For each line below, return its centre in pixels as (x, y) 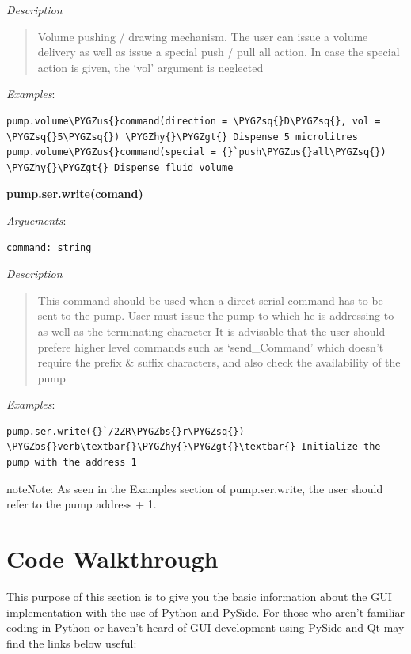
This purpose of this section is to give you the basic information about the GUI (199, 596)
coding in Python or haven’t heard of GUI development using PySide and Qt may (205, 627)
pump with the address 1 (72, 463)
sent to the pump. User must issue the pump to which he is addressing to (216, 316)
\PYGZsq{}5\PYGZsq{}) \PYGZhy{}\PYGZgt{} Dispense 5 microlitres (182, 137)
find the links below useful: (72, 643)
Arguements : (36, 220)
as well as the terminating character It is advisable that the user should (211, 331)
